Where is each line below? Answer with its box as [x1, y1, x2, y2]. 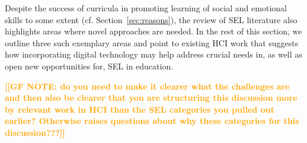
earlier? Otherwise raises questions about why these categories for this [5, 115, 299, 127]
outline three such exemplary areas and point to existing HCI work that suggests [5, 36, 299, 49]
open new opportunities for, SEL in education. [5, 59, 174, 72]
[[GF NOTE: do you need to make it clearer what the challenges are [5, 80, 290, 92]
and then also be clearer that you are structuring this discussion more [5, 91, 298, 104]
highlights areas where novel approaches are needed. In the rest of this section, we [5, 25, 302, 37]
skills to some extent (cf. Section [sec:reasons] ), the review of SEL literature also [5, 13, 298, 26]
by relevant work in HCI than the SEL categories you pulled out [5, 103, 274, 115]
